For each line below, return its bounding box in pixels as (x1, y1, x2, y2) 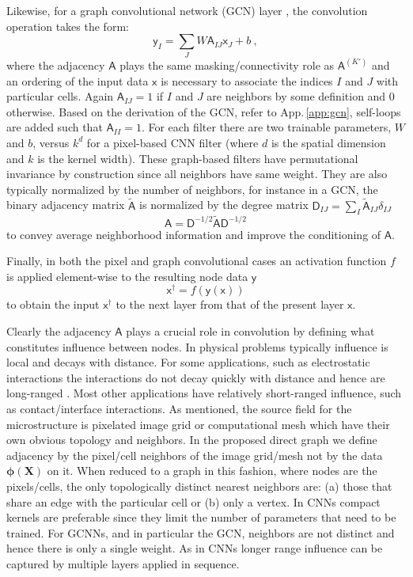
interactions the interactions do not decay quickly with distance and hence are (6, 369, 385, 385)
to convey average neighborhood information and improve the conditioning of (6, 226, 381, 242)
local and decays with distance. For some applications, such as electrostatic (6, 354, 370, 370)
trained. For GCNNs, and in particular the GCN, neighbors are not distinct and (6, 524, 395, 541)
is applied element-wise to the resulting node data (6, 268, 248, 284)
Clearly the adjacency (6, 322, 112, 339)
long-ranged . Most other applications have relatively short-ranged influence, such (6, 385, 402, 401)
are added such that (6, 119, 103, 135)
